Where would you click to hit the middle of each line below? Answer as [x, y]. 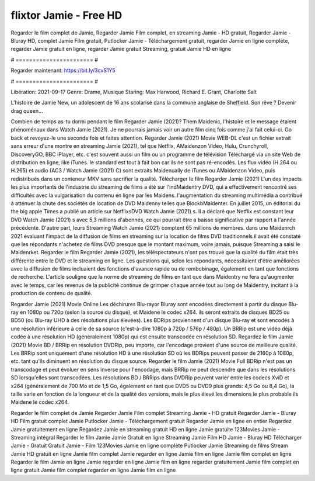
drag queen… [27, 110]
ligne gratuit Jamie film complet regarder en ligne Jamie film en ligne [93, 470]
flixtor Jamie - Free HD [66, 15]
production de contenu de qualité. [52, 293]
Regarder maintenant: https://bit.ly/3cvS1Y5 [63, 71]
